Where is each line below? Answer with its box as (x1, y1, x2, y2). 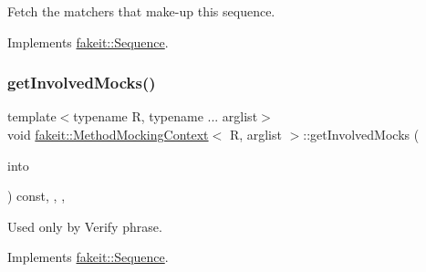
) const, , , (7, 186, 66, 205)
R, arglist (229, 125, 282, 143)
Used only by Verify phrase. (7, 216, 162, 235)
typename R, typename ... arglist (73, 107, 258, 126)
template (7, 107, 57, 126)
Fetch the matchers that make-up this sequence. (7, 2, 275, 20)
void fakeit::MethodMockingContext (7, 125, 209, 143)
